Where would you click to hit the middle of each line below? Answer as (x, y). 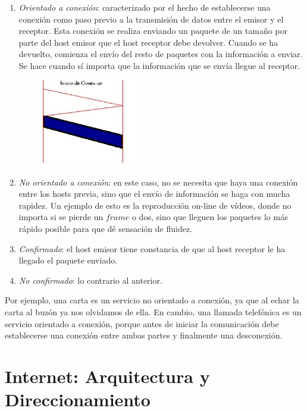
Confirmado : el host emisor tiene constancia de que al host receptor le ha (152, 248)
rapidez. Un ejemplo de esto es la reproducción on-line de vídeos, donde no (155, 205)
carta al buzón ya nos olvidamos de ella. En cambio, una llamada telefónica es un (153, 311)
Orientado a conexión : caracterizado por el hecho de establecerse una (145, 7)
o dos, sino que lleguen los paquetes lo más (210, 217)
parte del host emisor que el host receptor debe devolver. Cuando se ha (148, 42)
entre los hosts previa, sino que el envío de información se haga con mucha (154, 194)
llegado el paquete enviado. (68, 260)
